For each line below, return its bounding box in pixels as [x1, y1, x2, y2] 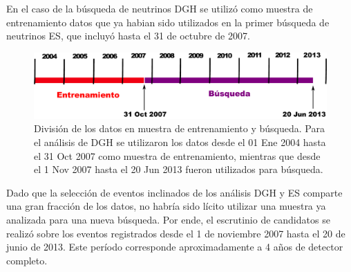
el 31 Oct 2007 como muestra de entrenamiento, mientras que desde [34, 148, 321, 163]
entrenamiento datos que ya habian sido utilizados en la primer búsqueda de [6, 15, 330, 29]
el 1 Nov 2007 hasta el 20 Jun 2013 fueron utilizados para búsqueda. [34, 162, 323, 176]
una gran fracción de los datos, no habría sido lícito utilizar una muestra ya [6, 199, 326, 213]
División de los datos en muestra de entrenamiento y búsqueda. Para [34, 121, 325, 136]
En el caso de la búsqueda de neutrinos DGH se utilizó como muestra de [6, 1, 313, 15]
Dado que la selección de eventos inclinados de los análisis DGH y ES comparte [6, 185, 343, 199]
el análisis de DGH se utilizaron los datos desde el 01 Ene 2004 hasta [34, 135, 326, 149]
